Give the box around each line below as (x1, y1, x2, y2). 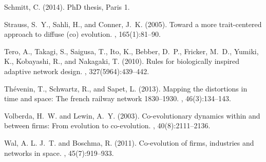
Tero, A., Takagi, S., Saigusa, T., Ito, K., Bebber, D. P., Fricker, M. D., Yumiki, (4, 45, 259, 56)
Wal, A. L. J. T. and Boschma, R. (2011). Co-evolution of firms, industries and (4, 137, 254, 148)
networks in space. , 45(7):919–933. (4, 147, 114, 158)
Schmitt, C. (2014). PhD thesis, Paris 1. (4, 2, 130, 12)
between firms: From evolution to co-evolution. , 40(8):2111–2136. (4, 120, 211, 131)
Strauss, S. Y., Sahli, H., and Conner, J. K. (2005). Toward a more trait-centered (4, 18, 262, 29)
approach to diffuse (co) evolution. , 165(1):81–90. (4, 29, 161, 39)
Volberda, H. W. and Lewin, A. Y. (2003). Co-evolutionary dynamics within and (4, 110, 260, 121)
